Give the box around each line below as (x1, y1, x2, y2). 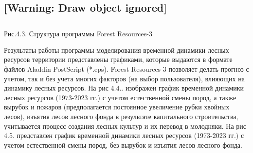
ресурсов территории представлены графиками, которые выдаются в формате (4, 54, 233, 64)
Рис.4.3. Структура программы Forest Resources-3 (4, 29, 152, 39)
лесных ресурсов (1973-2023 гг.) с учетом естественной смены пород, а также (4, 92, 236, 102)
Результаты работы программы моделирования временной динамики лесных (4, 45, 229, 55)
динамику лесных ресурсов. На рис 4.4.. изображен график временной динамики (4, 83, 244, 93)
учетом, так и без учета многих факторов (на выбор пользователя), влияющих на (4, 73, 245, 83)
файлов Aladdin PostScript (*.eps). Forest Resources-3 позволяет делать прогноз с (4, 63, 249, 74)
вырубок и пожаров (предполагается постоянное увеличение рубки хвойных (4, 102, 230, 112)
